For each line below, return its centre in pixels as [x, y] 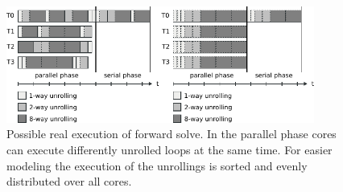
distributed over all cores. [69, 181]
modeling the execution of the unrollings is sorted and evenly [157, 165]
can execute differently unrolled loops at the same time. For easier [169, 150]
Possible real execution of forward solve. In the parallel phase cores [171, 134]
